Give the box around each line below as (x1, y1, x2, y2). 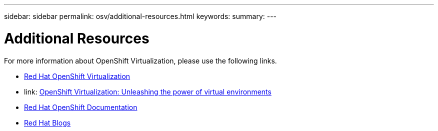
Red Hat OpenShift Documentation (24, 102, 137, 111)
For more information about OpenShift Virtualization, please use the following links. (4, 56, 277, 65)
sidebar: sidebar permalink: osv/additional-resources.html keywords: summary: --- (4, 12, 277, 20)
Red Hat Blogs (24, 118, 71, 127)
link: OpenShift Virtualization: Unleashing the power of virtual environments (24, 87, 271, 96)
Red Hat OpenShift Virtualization (24, 71, 130, 80)
